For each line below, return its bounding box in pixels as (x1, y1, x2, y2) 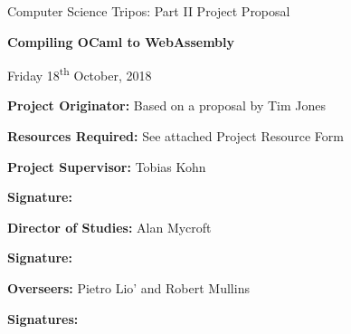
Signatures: (7, 309, 79, 328)
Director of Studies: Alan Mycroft (7, 217, 212, 236)
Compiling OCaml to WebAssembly (7, 32, 235, 51)
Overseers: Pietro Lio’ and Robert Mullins (7, 279, 250, 297)
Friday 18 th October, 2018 (7, 63, 152, 84)
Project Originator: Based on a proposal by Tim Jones (7, 96, 326, 115)
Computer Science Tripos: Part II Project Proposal (7, 2, 290, 20)
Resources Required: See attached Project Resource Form (7, 127, 344, 146)
